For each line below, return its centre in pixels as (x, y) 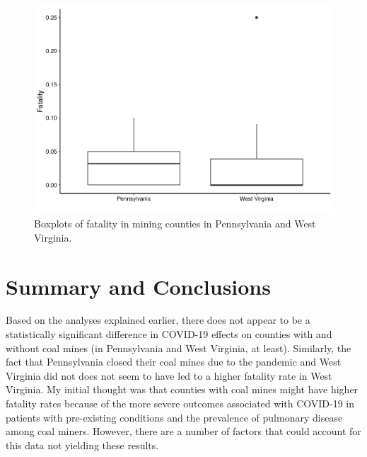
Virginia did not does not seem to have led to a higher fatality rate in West (169, 375)
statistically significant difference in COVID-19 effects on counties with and (169, 334)
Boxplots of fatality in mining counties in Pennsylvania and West (175, 224)
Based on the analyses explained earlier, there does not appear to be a (158, 320)
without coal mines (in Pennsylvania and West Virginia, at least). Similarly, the (179, 348)
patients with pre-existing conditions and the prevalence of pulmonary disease (174, 417)
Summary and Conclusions (138, 286)
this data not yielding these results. (82, 445)
